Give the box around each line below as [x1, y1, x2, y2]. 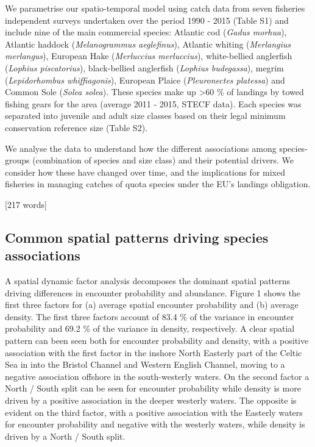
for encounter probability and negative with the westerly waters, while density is [5, 418, 305, 431]
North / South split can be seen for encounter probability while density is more [5, 382, 301, 395]
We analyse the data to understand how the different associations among [5, 141, 277, 154]
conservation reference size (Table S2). [5, 121, 147, 134]
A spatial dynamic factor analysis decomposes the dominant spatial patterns [5, 274, 291, 287]
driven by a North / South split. [5, 429, 126, 442]
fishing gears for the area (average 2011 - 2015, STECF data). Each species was [5, 97, 302, 110]
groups [5, 154, 30, 166]
